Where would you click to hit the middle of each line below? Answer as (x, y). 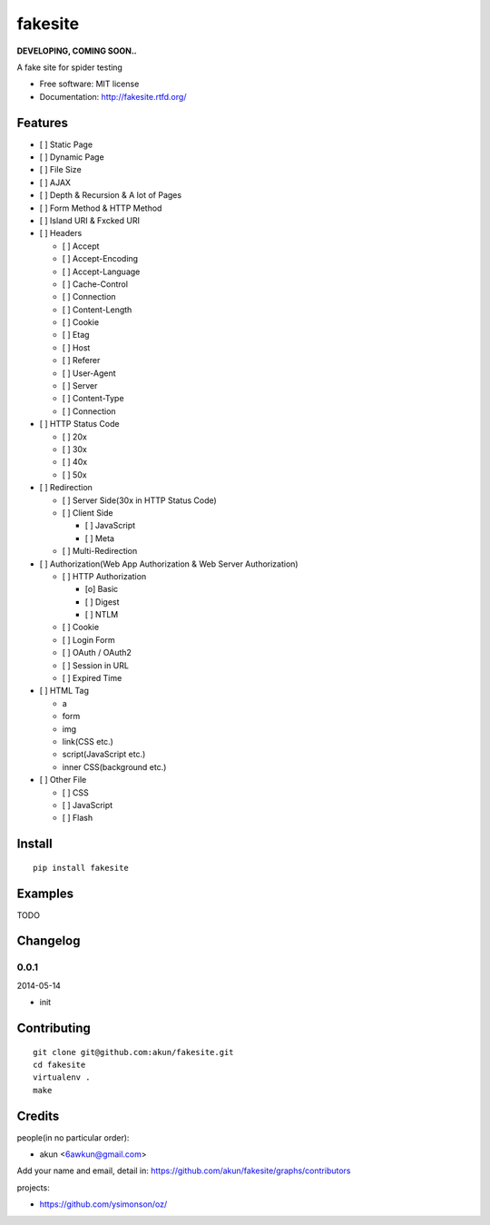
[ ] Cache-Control (95, 284)
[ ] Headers (61, 233)
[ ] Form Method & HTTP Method (101, 208)
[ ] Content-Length (97, 310)
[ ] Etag (76, 335)
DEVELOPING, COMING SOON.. (77, 51)
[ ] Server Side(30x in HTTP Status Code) (139, 500)
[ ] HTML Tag (64, 691)
